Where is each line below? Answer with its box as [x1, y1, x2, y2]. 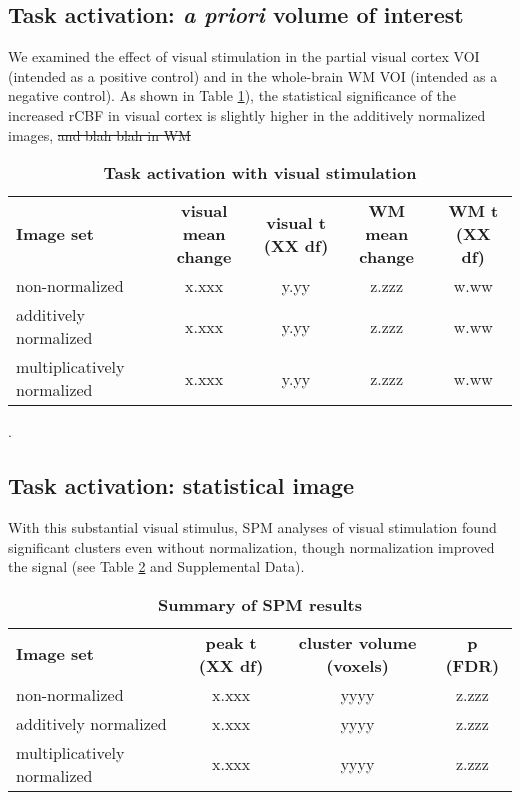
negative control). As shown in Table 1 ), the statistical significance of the [8, 85, 457, 106]
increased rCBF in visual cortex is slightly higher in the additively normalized [8, 104, 486, 125]
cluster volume [298, 630, 417, 654]
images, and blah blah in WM [8, 124, 191, 145]
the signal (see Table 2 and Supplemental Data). [8, 556, 305, 577]
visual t [266, 210, 326, 234]
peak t [205, 630, 257, 654]
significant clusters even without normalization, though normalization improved [8, 536, 495, 557]
